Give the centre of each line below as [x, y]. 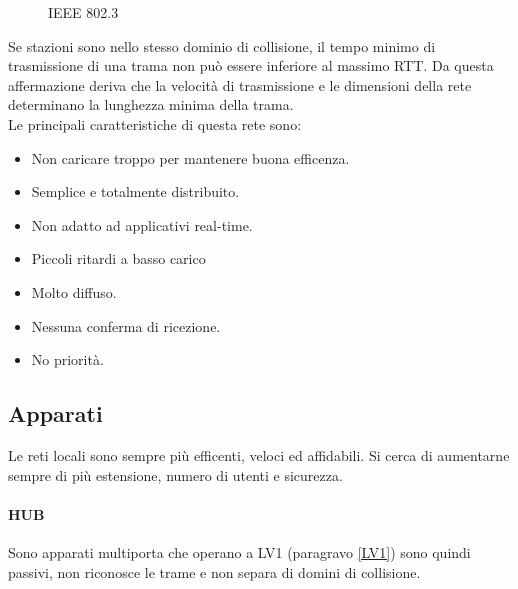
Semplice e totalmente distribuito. [135, 191]
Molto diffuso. [74, 291]
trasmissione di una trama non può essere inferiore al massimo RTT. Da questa [251, 65]
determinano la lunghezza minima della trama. [151, 104]
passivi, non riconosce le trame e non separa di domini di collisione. [214, 571]
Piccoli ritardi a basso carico [118, 258]
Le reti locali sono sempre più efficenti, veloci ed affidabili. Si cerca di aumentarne [259, 454]
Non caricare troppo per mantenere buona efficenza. [190, 157]
